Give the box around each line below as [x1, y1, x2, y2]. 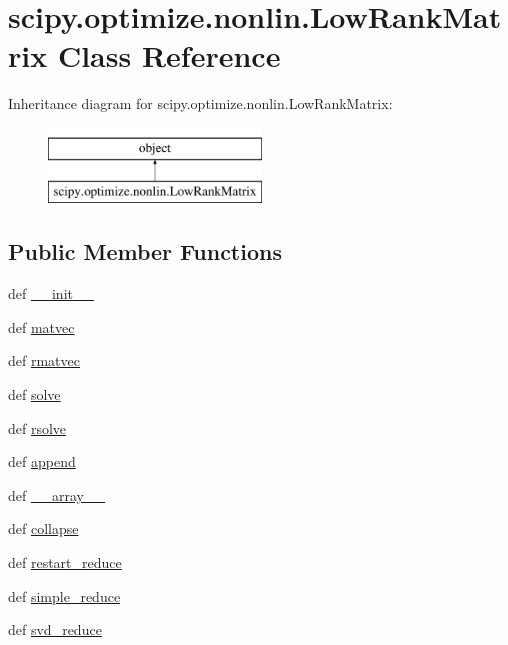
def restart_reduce [8, 552, 122, 573]
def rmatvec [8, 350, 80, 371]
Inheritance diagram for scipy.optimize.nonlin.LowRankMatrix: [8, 93, 393, 114]
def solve [8, 384, 61, 405]
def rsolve [8, 417, 67, 438]
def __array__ [8, 484, 105, 505]
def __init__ [8, 283, 94, 304]
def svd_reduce [8, 619, 102, 640]
